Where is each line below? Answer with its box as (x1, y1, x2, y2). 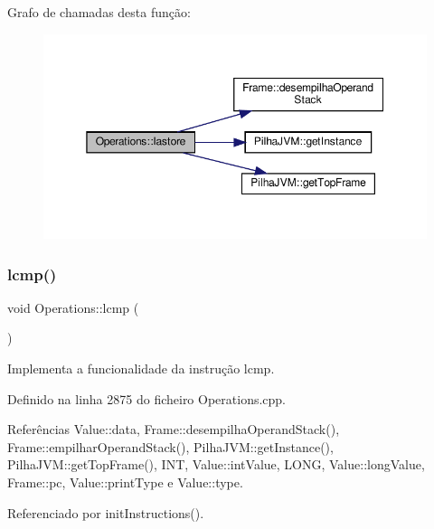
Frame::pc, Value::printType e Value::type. (7, 473, 243, 491)
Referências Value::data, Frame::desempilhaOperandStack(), (7, 420, 340, 439)
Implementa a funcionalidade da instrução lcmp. (7, 359, 275, 378)
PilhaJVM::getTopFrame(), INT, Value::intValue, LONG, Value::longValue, (7, 455, 425, 474)
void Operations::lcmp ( (7, 298, 139, 316)
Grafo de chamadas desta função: (7, 3, 191, 21)
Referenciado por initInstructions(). (7, 503, 204, 522)
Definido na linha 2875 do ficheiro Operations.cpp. (7, 389, 287, 408)
